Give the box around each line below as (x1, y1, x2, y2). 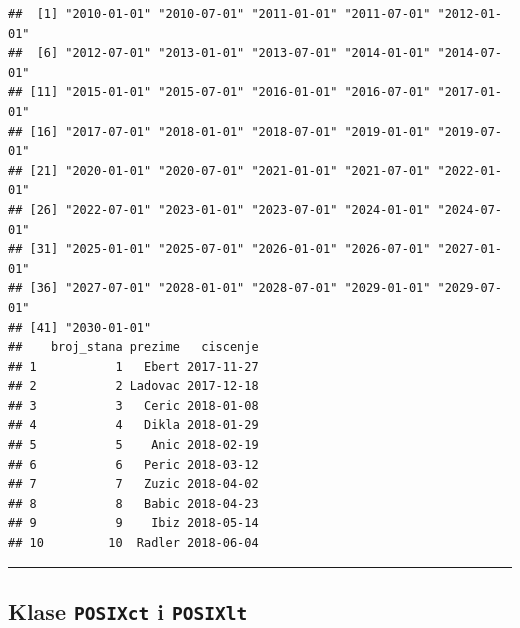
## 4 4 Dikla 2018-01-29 (8, 418, 259, 433)
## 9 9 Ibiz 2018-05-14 (8, 516, 259, 531)
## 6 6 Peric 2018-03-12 (8, 457, 259, 472)
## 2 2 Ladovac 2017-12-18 (8, 379, 259, 394)
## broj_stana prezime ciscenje (8, 340, 259, 355)
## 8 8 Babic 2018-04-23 (8, 496, 259, 511)
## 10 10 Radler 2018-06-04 (8, 536, 259, 551)
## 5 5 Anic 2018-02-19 (8, 438, 259, 453)
